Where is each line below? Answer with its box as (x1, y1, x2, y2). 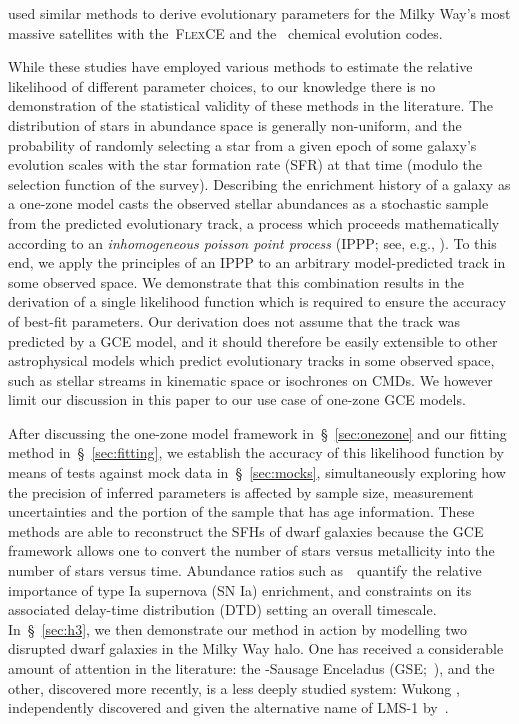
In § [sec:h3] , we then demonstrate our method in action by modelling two (8, 618, 467, 639)
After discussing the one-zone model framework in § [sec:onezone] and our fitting (8, 422, 507, 443)
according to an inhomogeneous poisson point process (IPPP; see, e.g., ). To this (8, 232, 497, 253)
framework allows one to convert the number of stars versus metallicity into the (8, 540, 495, 561)
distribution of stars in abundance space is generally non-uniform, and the (8, 114, 462, 135)
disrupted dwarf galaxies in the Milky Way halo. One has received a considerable (8, 638, 504, 659)
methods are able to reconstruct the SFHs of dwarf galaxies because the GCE (8, 520, 484, 541)
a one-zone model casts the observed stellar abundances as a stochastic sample (8, 193, 489, 214)
